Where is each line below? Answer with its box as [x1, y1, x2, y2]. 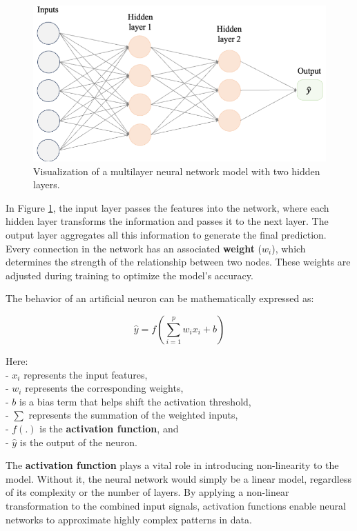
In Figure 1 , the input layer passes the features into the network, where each [6, 200, 329, 214]
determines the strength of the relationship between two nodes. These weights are [6, 254, 351, 269]
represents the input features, [23, 367, 148, 381]
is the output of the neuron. [19, 434, 137, 449]
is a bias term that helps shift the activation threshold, [19, 394, 251, 408]
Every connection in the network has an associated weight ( [6, 241, 262, 255]
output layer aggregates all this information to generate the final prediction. [6, 228, 327, 242]
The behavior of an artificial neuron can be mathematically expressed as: [6, 291, 314, 305]
